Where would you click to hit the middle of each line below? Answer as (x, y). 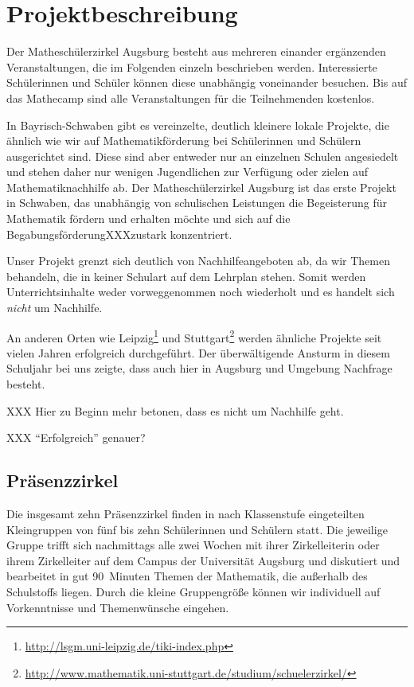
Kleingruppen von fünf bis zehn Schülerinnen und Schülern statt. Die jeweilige (197, 529)
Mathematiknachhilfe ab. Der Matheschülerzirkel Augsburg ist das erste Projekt (201, 187)
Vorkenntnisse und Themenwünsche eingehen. (118, 607)
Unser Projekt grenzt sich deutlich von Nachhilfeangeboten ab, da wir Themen (198, 261)
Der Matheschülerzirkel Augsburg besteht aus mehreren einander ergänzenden (196, 51)
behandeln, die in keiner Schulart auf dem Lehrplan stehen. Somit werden (186, 276)
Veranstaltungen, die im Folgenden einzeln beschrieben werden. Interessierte (192, 66)
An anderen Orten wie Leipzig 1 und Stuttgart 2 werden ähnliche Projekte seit (194, 336)
